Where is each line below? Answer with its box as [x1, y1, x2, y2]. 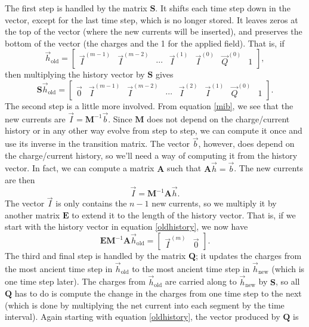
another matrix [5, 208, 60, 221]
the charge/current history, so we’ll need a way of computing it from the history [5, 149, 298, 161]
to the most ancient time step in [132, 262, 250, 274]
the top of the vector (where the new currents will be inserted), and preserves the [5, 25, 302, 38]
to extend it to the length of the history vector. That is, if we [72, 208, 296, 221]
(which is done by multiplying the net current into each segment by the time [5, 298, 285, 311]
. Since [108, 112, 132, 125]
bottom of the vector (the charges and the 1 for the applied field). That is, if [5, 36, 285, 49]
